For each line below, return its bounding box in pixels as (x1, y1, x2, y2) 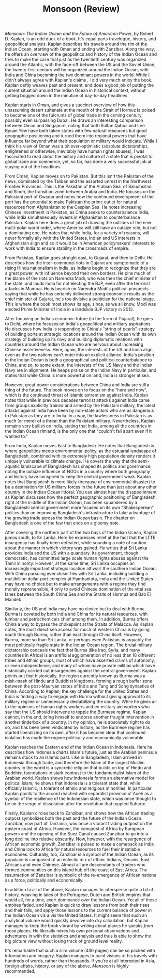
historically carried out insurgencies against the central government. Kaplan (5, 668, 156, 674)
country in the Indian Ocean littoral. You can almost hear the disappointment (5, 489, 157, 495)
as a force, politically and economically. (5, 877, 84, 883)
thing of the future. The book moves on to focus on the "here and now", (5, 387, 147, 393)
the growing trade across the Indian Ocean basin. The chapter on (5, 515, 135, 521)
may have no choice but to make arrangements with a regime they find (5, 581, 146, 587)
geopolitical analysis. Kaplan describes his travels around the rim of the (5, 41, 147, 47)
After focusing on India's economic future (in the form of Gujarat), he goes (5, 316, 153, 322)
